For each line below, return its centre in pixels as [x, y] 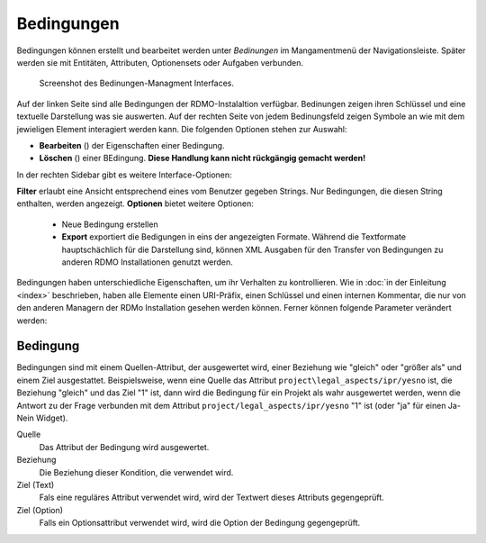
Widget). [52, 418]
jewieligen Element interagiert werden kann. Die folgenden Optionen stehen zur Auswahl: [182, 129]
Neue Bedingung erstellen [110, 224]
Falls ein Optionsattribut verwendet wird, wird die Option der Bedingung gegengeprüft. [200, 523]
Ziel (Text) [36, 485]
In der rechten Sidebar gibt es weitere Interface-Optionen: [125, 175]
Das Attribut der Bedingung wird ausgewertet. [124, 447]
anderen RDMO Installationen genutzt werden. [147, 262]
